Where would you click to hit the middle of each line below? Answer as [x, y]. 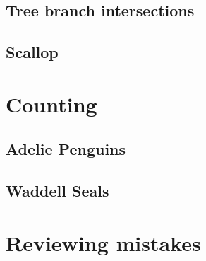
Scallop [32, 52]
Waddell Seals [57, 191]
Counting [51, 104]
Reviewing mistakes [103, 242]
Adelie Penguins [66, 149]
